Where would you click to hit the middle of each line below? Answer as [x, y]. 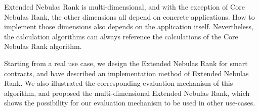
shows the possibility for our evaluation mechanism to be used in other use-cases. [130, 103]
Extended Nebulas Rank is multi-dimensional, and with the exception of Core [124, 7]
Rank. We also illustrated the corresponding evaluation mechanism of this [119, 83]
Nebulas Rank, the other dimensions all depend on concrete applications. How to [129, 16]
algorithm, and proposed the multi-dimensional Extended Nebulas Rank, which [127, 93]
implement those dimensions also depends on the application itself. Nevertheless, [129, 26]
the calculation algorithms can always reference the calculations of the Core [121, 36]
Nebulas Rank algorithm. [43, 46]
